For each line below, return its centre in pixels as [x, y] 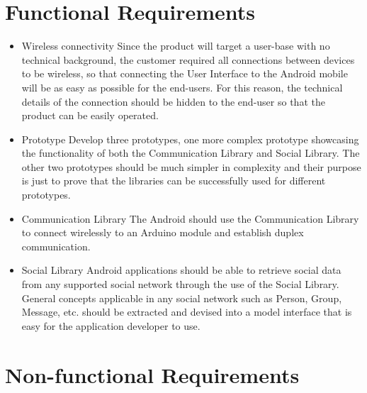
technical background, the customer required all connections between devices [188, 59]
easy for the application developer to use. [111, 325]
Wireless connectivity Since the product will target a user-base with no [176, 46]
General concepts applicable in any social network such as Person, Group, [182, 298]
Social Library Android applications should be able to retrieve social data [181, 270]
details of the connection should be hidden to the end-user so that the [173, 101]
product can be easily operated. [90, 115]
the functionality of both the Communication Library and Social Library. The [191, 153]
